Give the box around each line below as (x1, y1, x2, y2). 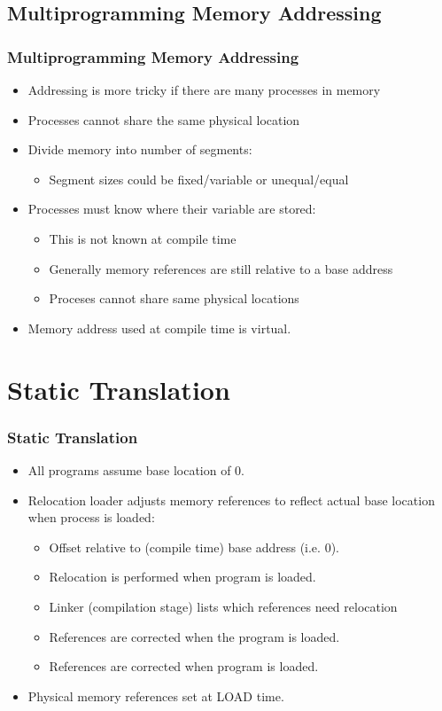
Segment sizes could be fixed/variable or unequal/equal (49, 169, 349, 188)
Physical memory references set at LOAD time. (27, 686, 284, 705)
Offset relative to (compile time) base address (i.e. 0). (49, 537, 339, 556)
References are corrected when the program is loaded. (49, 627, 340, 645)
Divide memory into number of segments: (27, 140, 252, 159)
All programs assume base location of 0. (27, 460, 244, 479)
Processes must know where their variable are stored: (27, 199, 316, 218)
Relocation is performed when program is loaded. (49, 567, 316, 586)
